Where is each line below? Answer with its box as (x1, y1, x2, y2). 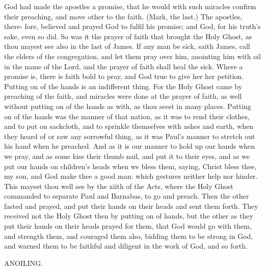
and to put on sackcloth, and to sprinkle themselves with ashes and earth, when (4, 121, 253, 131)
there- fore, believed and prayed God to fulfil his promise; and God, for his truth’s (4, 21, 261, 32)
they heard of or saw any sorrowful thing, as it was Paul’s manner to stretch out (4, 130, 255, 141)
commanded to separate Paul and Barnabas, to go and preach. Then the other (4, 191, 249, 201)
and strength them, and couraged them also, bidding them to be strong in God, (4, 230, 253, 241)
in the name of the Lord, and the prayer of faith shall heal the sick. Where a (4, 61, 243, 71)
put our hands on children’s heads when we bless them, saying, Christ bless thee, (4, 160, 257, 171)
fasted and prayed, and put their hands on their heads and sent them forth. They (4, 200, 258, 211)
